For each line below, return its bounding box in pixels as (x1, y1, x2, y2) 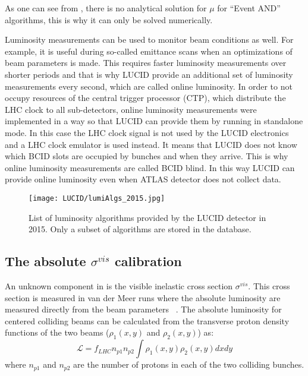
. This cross (248, 279, 290, 292)
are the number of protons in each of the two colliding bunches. (73, 358, 304, 371)
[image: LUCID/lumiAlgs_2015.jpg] (29, 194, 165, 203)
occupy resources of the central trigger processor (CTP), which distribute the (5, 91, 286, 104)
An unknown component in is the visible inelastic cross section (5, 279, 233, 292)
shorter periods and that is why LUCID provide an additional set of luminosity (5, 68, 293, 80)
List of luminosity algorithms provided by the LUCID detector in (29, 211, 266, 223)
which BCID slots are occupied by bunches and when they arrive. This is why (5, 150, 288, 162)
